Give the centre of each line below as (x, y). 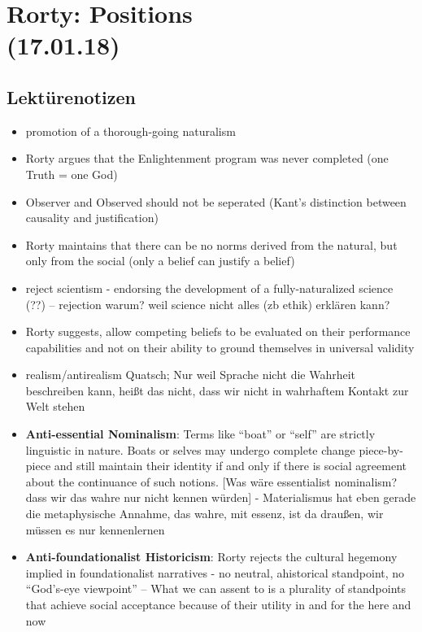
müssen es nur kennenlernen (95, 529)
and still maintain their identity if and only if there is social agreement (230, 466)
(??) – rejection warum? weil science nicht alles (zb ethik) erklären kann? (208, 304)
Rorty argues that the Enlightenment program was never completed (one (207, 158)
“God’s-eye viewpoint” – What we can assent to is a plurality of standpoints (216, 588)
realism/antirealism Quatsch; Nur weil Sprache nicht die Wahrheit (191, 375)
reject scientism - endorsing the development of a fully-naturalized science (209, 288)
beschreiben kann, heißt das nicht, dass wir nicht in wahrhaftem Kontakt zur (217, 390)
